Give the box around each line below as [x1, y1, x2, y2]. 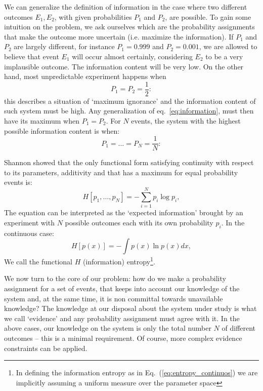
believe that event [4, 51, 59, 61]
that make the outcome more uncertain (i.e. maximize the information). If [4, 31, 234, 42]
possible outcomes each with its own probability [65, 217, 213, 227]
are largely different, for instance [14, 41, 115, 52]
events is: [4, 177, 32, 187]
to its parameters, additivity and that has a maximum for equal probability [4, 167, 238, 177]
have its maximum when [4, 115, 80, 126]
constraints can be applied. [4, 342, 87, 353]
